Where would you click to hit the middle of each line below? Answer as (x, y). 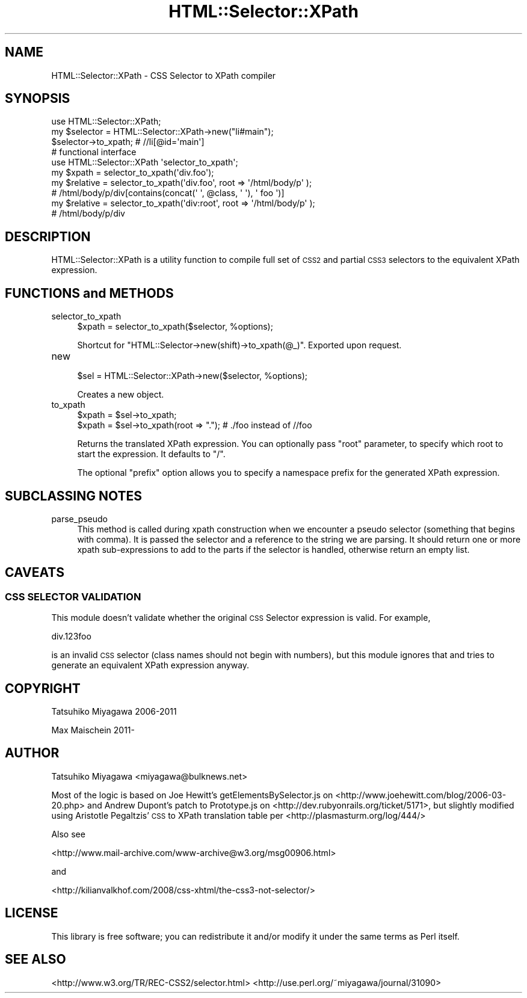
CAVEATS (35, 573)
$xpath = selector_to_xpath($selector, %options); (175, 327)
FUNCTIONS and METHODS (89, 293)
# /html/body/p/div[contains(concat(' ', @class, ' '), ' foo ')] (168, 193)
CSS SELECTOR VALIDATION (73, 596)
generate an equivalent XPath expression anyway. (150, 665)
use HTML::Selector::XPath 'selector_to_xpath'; (145, 162)
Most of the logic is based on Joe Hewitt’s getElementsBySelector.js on (192, 795)
